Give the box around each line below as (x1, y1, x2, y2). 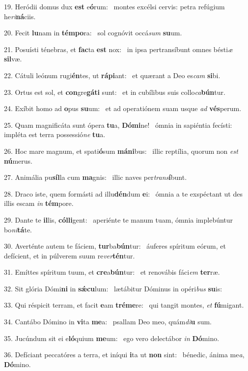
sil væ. (4, 54, 22, 64)
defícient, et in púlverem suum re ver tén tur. (4, 250, 135, 260)
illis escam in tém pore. (4, 198, 74, 208)
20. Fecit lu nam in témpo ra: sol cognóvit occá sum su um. (4, 28, 182, 38)
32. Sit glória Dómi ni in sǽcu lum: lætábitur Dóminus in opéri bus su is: (4, 283, 222, 293)
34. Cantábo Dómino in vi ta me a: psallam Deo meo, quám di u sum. (4, 316, 212, 327)
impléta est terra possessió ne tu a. (4, 129, 106, 140)
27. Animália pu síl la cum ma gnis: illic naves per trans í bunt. (4, 172, 187, 182)
